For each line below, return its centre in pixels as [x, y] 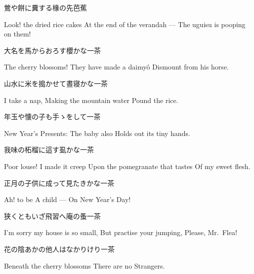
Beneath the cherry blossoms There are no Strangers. [85, 265]
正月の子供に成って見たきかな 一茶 [59, 183]
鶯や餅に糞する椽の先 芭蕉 [45, 7]
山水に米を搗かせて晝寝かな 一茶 [56, 83]
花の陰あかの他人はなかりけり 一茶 [59, 249]
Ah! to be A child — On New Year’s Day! [67, 199]
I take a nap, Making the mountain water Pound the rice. [91, 100]
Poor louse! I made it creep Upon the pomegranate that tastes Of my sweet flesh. [127, 166]
